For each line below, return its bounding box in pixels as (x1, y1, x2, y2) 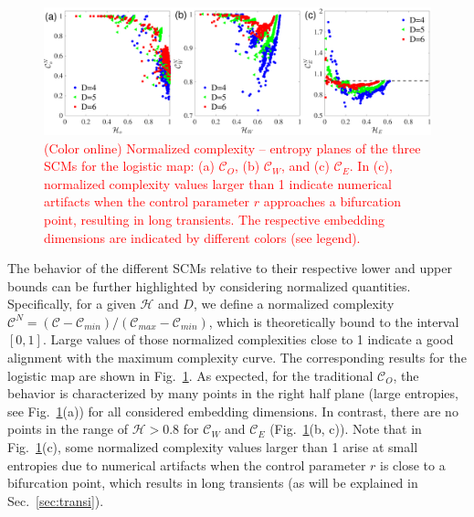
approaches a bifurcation (263, 192, 401, 211)
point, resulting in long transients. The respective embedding (44, 209, 385, 228)
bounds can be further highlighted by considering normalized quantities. (7, 276, 411, 295)
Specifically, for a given (7, 294, 136, 313)
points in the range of (7, 419, 128, 438)
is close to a (380, 455, 446, 474)
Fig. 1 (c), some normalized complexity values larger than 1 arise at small (7, 438, 418, 457)
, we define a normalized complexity (193, 294, 395, 313)
